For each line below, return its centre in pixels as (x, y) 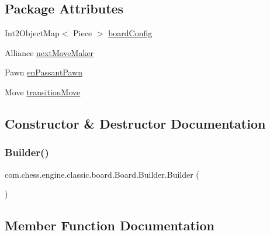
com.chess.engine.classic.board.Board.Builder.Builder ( (102, 174)
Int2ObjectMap (32, 33)
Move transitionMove (43, 91)
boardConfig (130, 33)
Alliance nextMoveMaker (49, 52)
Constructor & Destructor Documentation (135, 123)
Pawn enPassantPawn (44, 72)
